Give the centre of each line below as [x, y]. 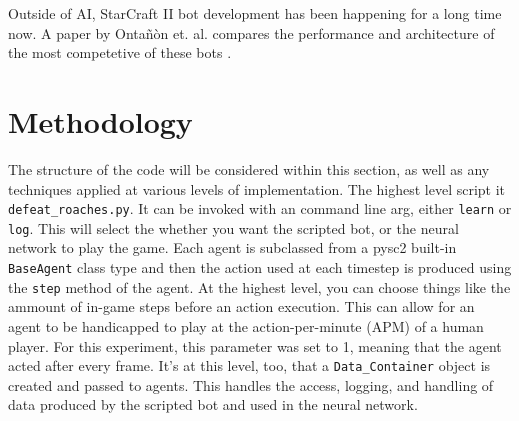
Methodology [100, 120]
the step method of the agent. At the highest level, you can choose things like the [259, 286]
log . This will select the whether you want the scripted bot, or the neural [233, 227]
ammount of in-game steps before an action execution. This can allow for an [241, 306]
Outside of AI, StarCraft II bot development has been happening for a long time [255, 13]
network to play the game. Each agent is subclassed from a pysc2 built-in [232, 247]
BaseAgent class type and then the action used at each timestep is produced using [260, 267]
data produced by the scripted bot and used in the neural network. [213, 404]
